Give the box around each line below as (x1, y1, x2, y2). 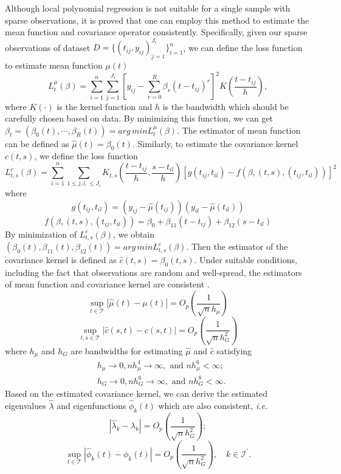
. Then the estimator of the (186, 240, 288, 253)
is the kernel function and (57, 100, 153, 112)
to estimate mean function (5, 59, 103, 72)
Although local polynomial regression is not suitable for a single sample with (5, 2, 291, 14)
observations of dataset (5, 41, 91, 53)
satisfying (216, 344, 252, 357)
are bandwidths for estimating (71, 344, 183, 357)
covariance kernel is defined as (5, 253, 117, 266)
